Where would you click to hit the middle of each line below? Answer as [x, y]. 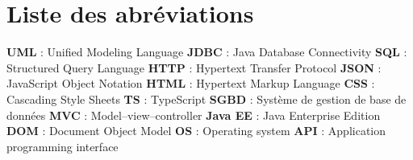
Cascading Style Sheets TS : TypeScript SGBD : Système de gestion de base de [206, 98]
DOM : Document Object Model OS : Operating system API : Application [196, 131]
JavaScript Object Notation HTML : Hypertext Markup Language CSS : [191, 83]
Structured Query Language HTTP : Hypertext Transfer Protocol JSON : [194, 67]
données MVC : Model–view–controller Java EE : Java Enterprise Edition [194, 115]
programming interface [63, 146]
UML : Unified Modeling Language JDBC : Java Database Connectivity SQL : [207, 52]
